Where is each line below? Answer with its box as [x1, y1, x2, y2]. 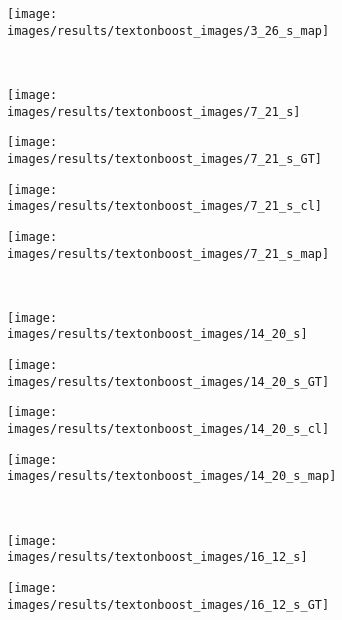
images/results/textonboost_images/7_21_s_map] [7, 246, 330, 261]
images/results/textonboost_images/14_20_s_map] [7, 469, 337, 484]
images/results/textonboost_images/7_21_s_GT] [7, 151, 322, 166]
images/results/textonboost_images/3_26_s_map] [7, 23, 330, 38]
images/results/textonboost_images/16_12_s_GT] [7, 597, 330, 612]
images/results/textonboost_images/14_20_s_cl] [7, 422, 330, 437]
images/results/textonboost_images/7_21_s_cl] [7, 199, 322, 214]
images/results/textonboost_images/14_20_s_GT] [7, 374, 330, 389]
